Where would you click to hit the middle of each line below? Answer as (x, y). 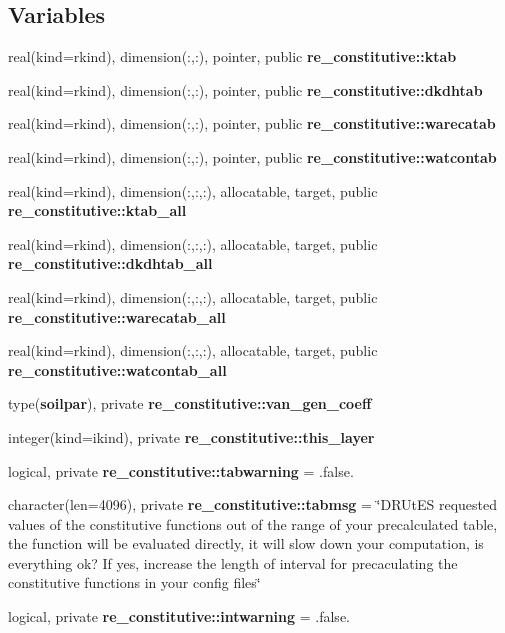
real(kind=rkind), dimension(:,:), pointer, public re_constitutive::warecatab (252, 123)
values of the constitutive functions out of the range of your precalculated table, (253, 523)
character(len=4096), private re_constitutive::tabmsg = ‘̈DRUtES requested (253, 504)
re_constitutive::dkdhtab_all (110, 263)
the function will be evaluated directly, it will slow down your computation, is (246, 543)
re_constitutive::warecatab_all (117, 316)
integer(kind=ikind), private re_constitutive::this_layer (191, 436)
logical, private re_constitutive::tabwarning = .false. (181, 470)
